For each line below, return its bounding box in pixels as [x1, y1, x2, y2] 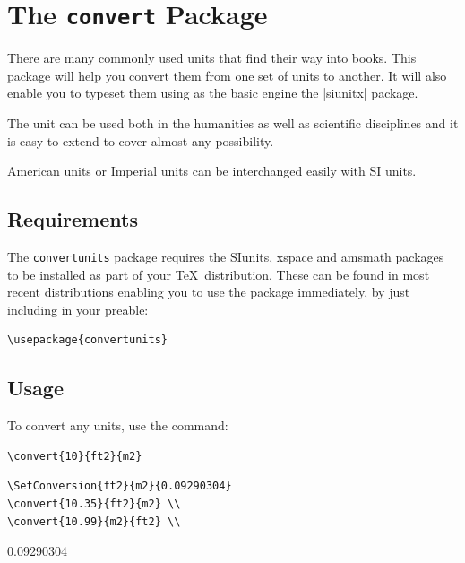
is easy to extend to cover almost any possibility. [7, 131, 274, 150]
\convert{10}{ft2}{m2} [7, 449, 142, 463]
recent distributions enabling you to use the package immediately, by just [7, 282, 410, 301]
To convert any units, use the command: [7, 416, 228, 435]
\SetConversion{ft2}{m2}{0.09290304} [7, 480, 232, 493]
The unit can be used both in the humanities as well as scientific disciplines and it [7, 114, 459, 133]
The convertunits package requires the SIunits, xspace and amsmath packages [7, 247, 444, 266]
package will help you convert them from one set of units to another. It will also [7, 65, 447, 84]
